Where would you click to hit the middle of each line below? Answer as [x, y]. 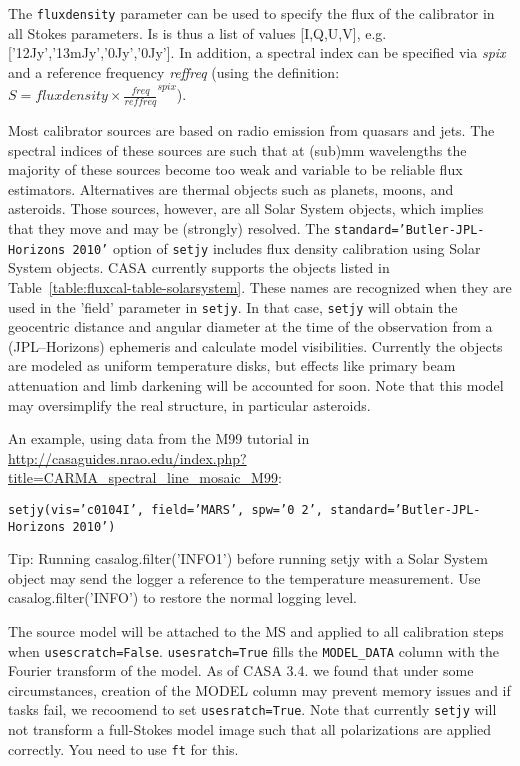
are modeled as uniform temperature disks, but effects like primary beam [232, 365]
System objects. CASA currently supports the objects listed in [199, 267]
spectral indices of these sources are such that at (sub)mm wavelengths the [237, 149]
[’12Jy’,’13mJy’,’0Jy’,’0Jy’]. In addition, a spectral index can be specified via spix [257, 52]
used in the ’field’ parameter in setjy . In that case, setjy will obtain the [233, 306]
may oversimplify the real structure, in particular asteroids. [189, 404]
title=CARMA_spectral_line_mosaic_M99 [143, 477]
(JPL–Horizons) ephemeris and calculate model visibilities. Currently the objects [255, 345]
